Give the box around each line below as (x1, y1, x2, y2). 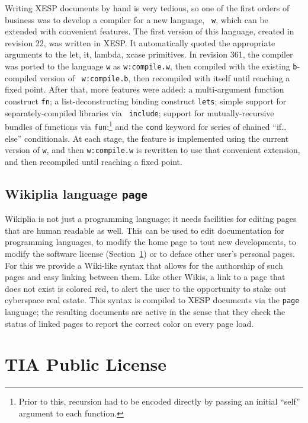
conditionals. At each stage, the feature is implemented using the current (24, 132, 289, 144)
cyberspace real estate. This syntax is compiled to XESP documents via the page (5, 294, 300, 306)
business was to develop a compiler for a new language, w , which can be (5, 13, 268, 26)
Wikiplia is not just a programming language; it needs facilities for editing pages (5, 212, 297, 225)
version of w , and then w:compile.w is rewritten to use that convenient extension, (5, 144, 300, 156)
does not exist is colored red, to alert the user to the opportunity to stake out (5, 282, 287, 294)
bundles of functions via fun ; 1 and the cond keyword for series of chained (5, 119, 270, 132)
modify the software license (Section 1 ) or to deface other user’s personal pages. (5, 247, 295, 259)
